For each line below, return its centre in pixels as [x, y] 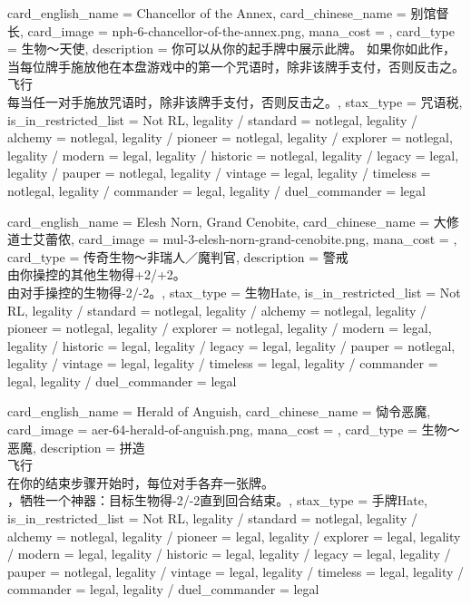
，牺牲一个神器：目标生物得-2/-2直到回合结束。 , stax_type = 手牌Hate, [217, 500]
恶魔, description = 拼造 [76, 447]
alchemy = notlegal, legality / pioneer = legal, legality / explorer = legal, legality [234, 536]
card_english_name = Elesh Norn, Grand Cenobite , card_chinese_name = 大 [227, 221]
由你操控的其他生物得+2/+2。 [97, 274]
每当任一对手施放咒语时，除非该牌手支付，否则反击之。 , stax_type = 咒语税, [235, 101]
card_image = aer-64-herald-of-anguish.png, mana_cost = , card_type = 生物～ [234, 429]
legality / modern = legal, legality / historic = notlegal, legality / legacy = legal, [233, 155]
